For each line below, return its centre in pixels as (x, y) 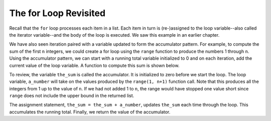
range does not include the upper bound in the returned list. (72, 96)
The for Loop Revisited (57, 13)
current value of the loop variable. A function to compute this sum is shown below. (94, 65)
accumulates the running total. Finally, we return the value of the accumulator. (90, 112)
